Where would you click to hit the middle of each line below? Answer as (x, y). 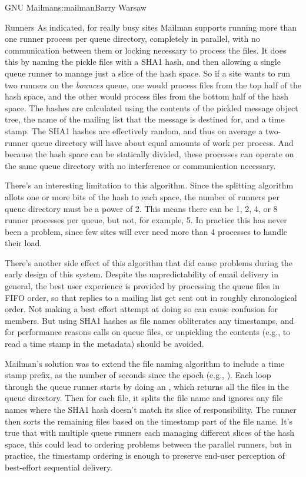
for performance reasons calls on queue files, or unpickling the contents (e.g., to (148, 332)
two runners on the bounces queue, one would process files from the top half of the (153, 85)
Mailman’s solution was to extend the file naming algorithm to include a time (145, 363)
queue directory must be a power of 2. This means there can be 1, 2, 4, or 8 (141, 208)
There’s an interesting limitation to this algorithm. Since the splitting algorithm (149, 185)
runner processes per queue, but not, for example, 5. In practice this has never (146, 220)
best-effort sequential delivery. (59, 467)
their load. (24, 243)
